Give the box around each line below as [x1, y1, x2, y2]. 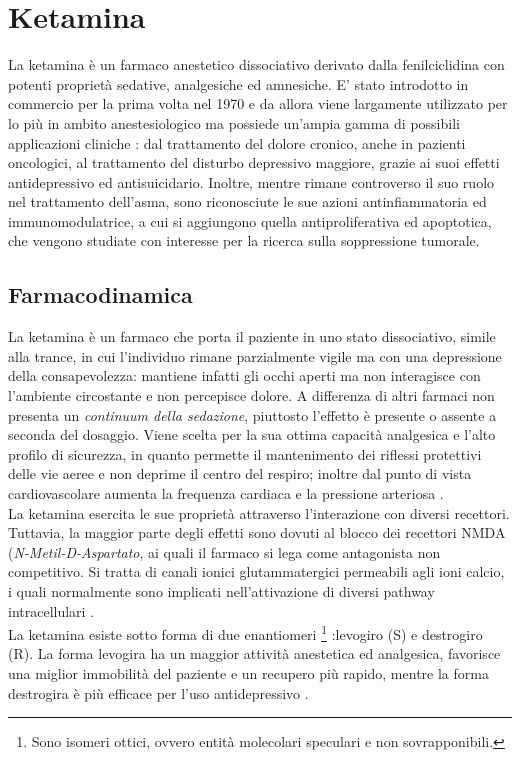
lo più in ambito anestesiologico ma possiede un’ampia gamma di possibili [8, 112, 460, 133]
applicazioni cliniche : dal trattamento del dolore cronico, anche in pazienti [8, 132, 466, 153]
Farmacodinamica [8, 279, 193, 310]
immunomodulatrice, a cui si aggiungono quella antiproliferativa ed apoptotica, [8, 210, 492, 231]
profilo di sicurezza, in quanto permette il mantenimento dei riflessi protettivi [8, 443, 482, 464]
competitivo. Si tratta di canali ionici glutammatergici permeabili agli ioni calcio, [8, 561, 505, 582]
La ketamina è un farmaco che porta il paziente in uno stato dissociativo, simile [8, 326, 496, 347]
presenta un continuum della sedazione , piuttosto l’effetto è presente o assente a [8, 404, 497, 425]
